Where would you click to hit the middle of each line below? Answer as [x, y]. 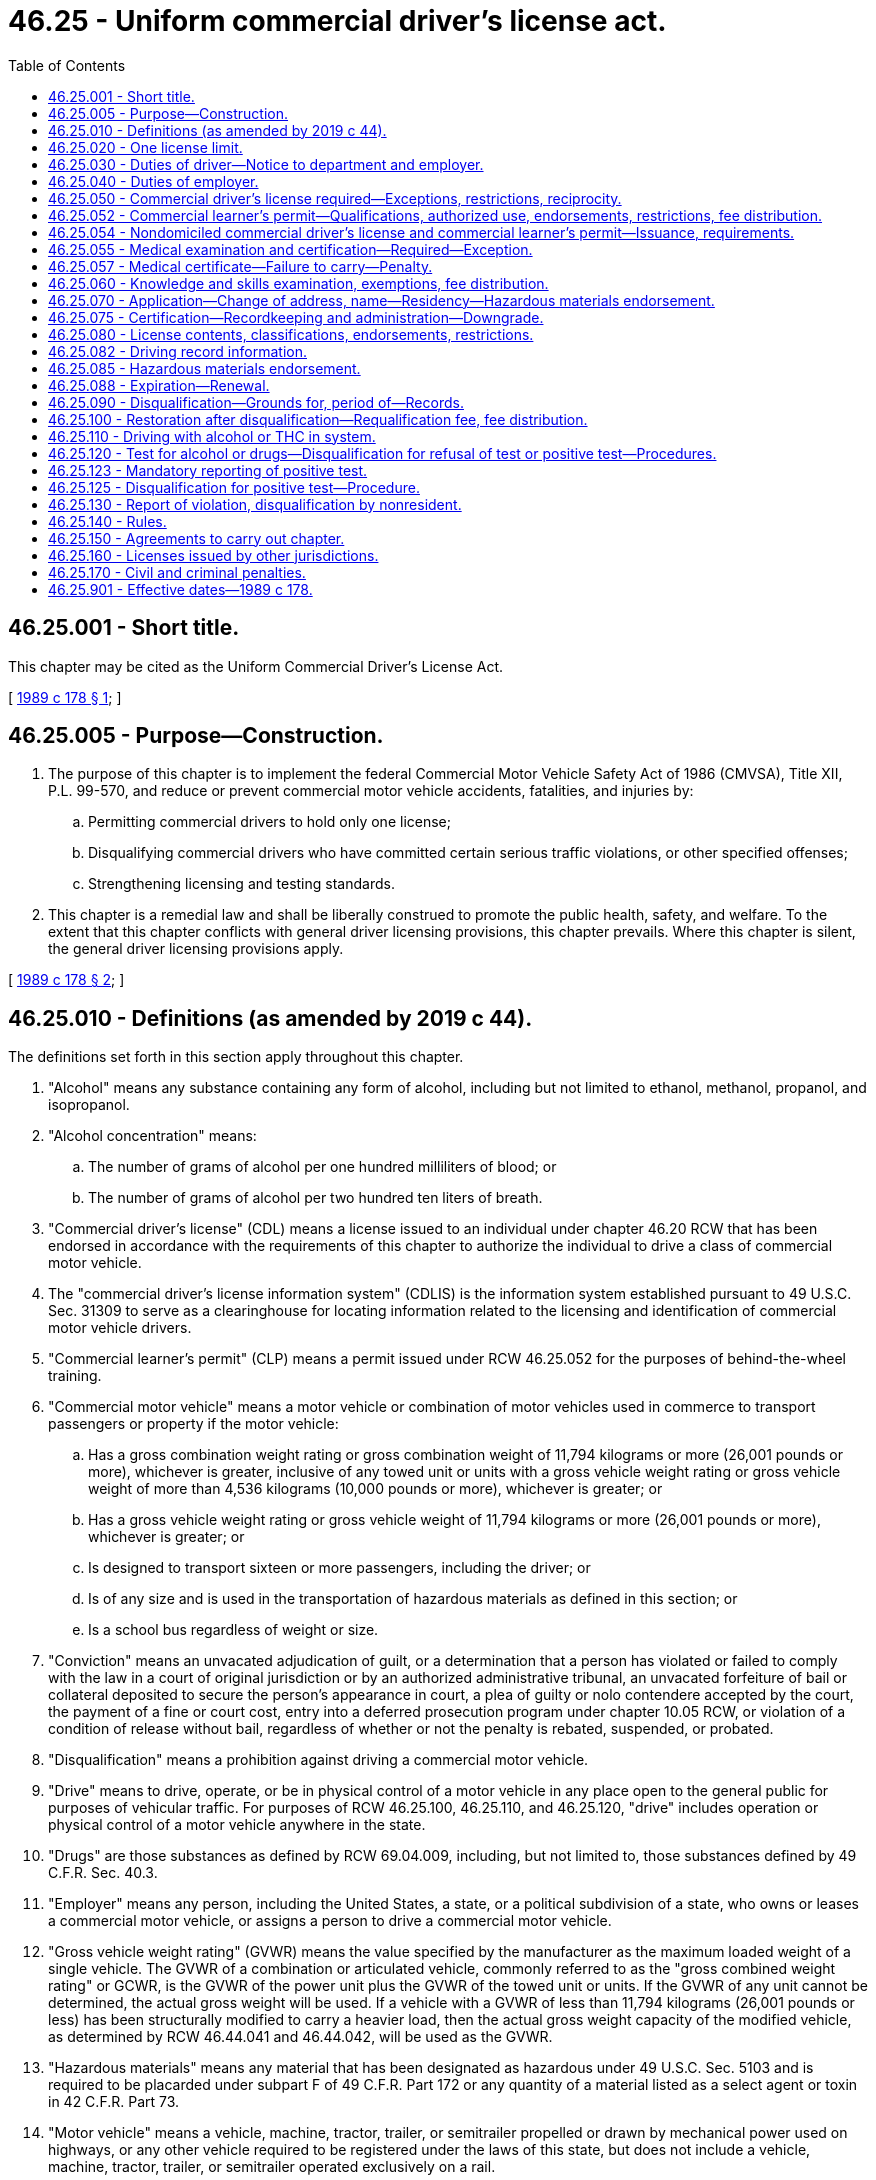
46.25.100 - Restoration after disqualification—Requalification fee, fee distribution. [318, 419]
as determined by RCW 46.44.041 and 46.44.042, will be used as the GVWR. [300, 2037]
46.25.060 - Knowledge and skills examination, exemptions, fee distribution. [298, 283]
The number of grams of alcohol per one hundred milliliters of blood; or [322, 1167]
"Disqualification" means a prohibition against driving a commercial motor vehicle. [318, 1760]
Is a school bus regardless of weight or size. [233, 1630]
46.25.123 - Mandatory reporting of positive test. [208, 470]
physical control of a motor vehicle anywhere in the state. [237, 1825]
